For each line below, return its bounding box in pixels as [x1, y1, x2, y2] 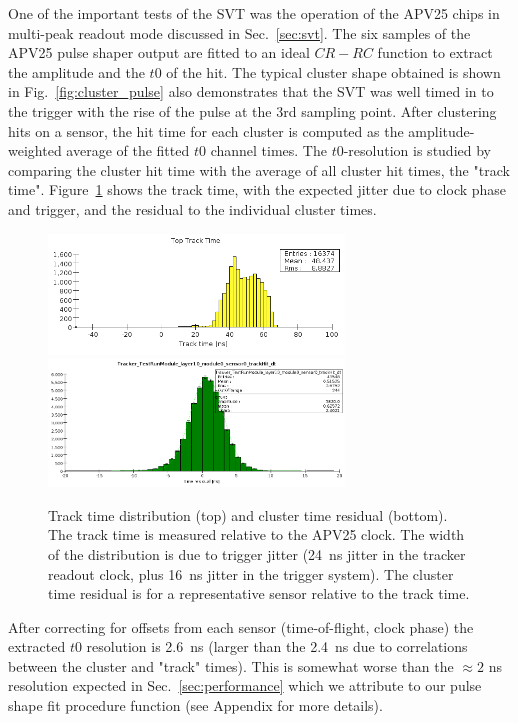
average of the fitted [66, 140, 190, 161]
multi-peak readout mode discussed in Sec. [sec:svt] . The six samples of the [8, 22, 471, 43]
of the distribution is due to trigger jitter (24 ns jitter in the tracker [48, 543, 466, 564]
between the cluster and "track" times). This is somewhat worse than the [8, 655, 454, 676]
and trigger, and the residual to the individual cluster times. [8, 198, 377, 219]
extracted [8, 636, 66, 657]
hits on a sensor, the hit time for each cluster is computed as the [8, 120, 404, 141]
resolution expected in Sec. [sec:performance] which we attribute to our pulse [8, 675, 482, 696]
